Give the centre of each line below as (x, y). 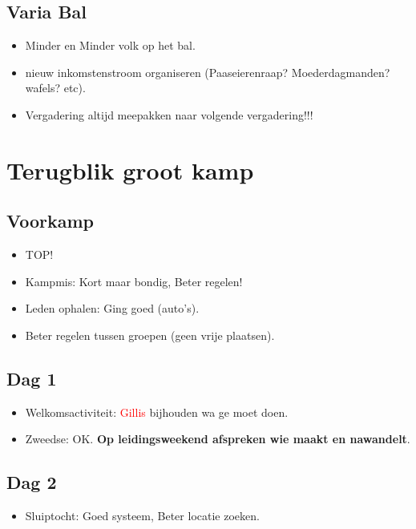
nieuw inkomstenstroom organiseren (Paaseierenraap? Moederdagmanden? (208, 72)
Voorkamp (50, 221)
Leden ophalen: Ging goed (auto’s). (112, 308)
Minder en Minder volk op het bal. (110, 45)
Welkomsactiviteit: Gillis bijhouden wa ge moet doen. (157, 412)
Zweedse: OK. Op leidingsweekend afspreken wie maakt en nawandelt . (218, 439)
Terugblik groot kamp (130, 170)
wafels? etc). (55, 88)
